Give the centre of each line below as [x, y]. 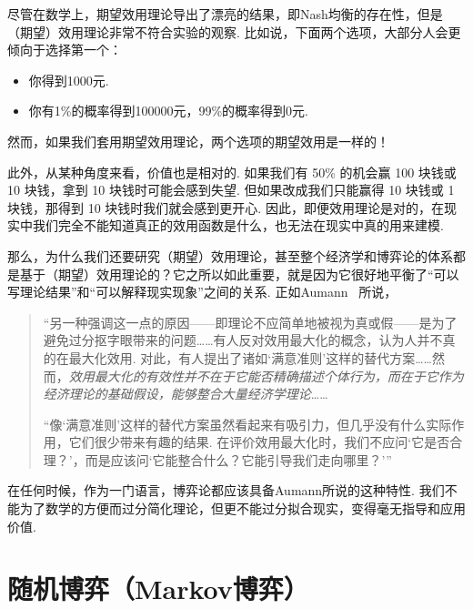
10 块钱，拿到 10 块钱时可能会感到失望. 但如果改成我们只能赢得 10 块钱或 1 [231, 190]
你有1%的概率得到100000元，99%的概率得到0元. [169, 111]
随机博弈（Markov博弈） [158, 589]
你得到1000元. [69, 80]
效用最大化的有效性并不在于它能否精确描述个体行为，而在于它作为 [266, 376]
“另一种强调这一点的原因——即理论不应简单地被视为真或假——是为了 [250, 322]
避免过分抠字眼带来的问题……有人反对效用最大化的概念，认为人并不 [243, 340]
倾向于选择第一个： [65, 50]
